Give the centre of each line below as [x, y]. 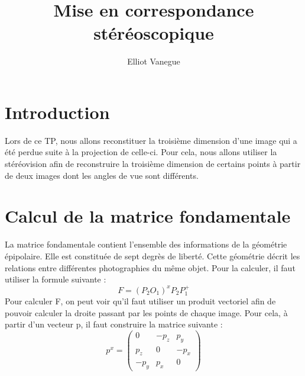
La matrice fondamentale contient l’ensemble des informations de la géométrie [146, 244]
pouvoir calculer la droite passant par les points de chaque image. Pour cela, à [146, 312]
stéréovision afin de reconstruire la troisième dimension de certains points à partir [153, 164]
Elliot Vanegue [154, 61]
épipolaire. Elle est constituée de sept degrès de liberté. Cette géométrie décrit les [152, 256]
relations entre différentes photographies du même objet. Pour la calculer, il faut [150, 267]
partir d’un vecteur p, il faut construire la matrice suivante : [114, 324]
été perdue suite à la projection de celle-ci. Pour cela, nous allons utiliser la [141, 152]
